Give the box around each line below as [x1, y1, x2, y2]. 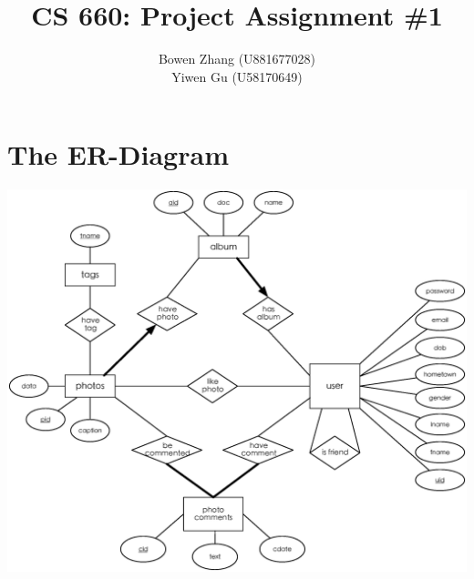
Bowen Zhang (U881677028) [158, 49, 316, 68]
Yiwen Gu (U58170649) [171, 66, 303, 86]
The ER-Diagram [7, 136, 229, 173]
